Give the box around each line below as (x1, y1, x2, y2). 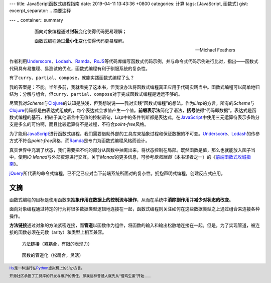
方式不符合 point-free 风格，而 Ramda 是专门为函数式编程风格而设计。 (9, 137, 150, 144)
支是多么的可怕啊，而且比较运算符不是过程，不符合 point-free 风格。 (9, 121, 149, 127)
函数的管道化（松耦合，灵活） (22, 252, 84, 258)
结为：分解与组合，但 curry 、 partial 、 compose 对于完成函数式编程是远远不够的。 (9, 91, 183, 97)
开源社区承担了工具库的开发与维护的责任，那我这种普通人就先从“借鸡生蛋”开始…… (9, 273, 151, 278)
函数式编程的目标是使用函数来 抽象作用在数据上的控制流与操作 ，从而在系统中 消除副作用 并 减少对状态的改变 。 (9, 196, 233, 202)
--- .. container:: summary (9, 17, 63, 23)
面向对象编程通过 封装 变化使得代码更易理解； (34, 28, 127, 35)
